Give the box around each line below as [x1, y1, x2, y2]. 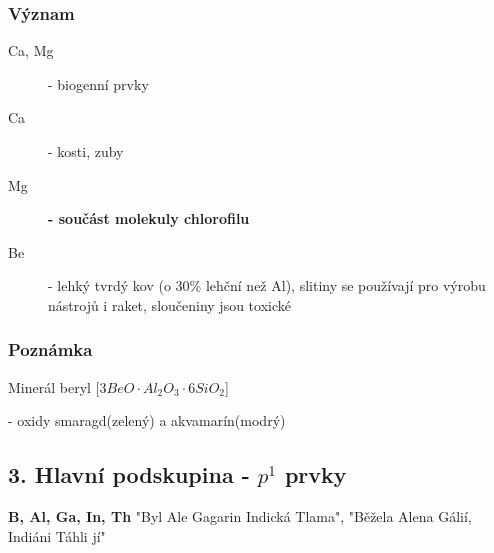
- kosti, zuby [48, 141, 124, 161]
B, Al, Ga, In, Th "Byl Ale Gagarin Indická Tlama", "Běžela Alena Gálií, [8, 506, 472, 527]
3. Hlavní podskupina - [8, 459, 250, 490]
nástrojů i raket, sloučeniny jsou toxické [48, 294, 291, 315]
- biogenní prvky [48, 73, 149, 94]
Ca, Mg [8, 40, 54, 61]
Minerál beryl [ [8, 376, 100, 397]
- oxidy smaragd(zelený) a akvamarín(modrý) [8, 410, 286, 431]
